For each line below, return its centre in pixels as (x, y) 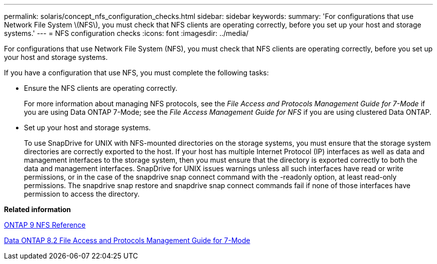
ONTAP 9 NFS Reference (45, 225)
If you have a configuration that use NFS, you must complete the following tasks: (136, 73)
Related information (38, 209)
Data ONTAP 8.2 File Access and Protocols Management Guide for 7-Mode (127, 240)
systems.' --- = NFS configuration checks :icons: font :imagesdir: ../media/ (126, 33)
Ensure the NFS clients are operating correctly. (101, 88)
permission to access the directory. (82, 194)
